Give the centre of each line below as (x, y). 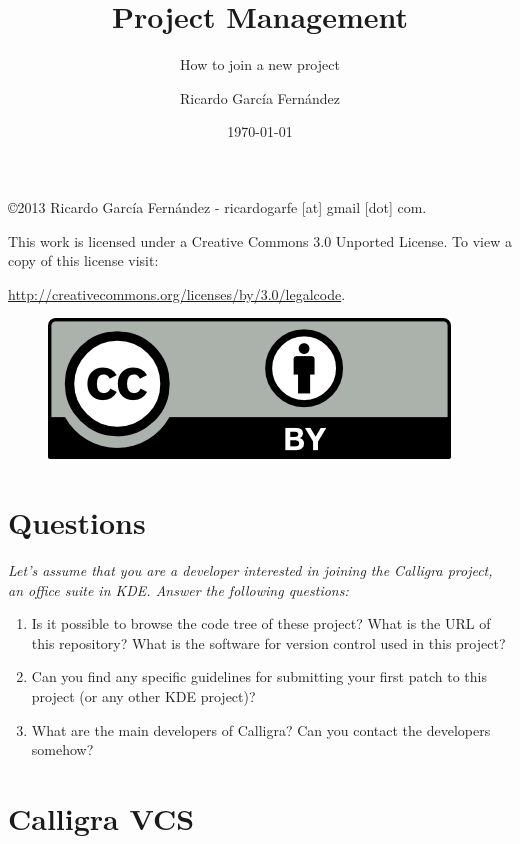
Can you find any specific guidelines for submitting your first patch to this (259, 676)
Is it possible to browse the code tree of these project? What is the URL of (261, 623)
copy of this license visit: (83, 260)
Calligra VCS (101, 817)
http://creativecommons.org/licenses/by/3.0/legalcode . (177, 293)
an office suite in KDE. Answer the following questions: (178, 589)
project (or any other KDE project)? (143, 695)
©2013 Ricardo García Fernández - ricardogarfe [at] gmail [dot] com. (217, 206)
